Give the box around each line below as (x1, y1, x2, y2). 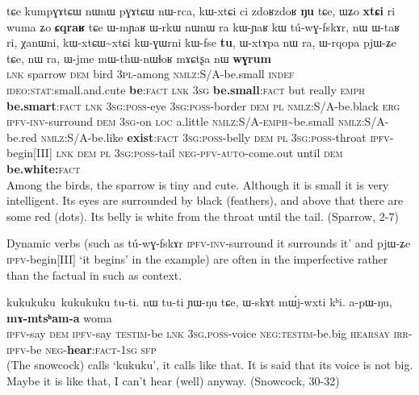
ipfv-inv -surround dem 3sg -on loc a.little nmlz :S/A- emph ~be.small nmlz (6, 113, 362, 130)
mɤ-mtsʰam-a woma (6, 309, 112, 326)
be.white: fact (6, 160, 81, 177)
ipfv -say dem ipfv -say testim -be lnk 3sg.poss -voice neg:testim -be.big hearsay (6, 325, 390, 342)
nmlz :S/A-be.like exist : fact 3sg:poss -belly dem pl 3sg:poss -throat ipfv (40, 128, 390, 145)
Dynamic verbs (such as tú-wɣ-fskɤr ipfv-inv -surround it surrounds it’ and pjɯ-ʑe (6, 235, 411, 252)
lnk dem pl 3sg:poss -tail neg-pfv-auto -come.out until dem (56, 144, 343, 161)
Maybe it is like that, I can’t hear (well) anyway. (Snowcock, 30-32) (6, 372, 340, 389)
